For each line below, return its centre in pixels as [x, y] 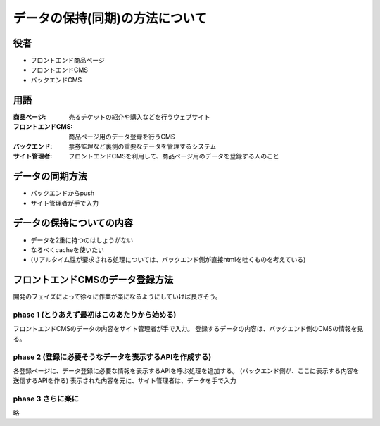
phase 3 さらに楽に [46, 399]
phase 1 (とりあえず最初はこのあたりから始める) [95, 315]
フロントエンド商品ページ [68, 61]
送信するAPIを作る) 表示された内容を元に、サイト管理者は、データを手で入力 [125, 381]
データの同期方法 [50, 176]
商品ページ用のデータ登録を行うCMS [122, 137]
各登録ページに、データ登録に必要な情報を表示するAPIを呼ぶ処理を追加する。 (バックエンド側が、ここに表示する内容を [186, 370]
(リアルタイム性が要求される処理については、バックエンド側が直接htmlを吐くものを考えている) [168, 260]
